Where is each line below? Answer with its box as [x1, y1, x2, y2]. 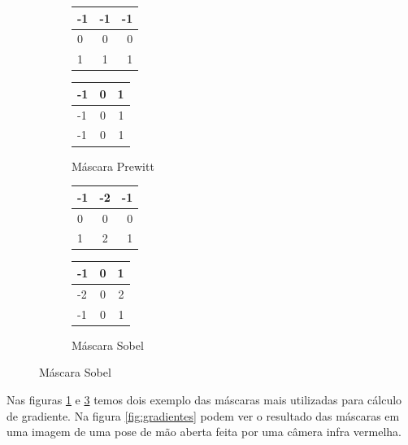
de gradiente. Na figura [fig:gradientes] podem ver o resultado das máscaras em [7, 407, 400, 424]
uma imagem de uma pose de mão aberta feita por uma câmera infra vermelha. [7, 423, 401, 440]
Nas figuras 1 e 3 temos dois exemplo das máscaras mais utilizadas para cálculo [7, 390, 402, 408]
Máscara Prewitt [72, 157, 154, 174]
